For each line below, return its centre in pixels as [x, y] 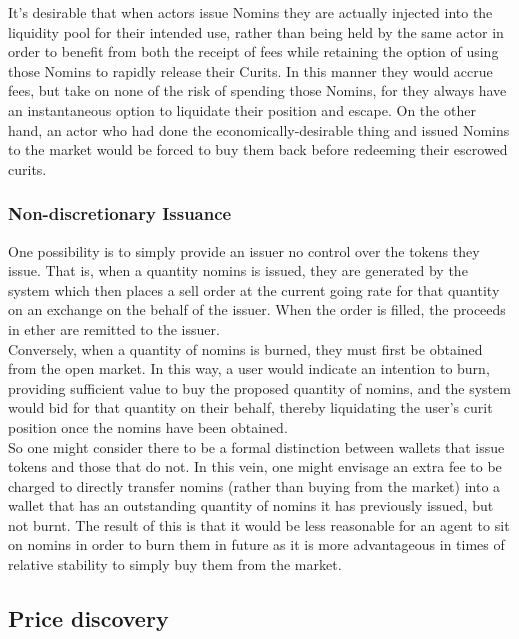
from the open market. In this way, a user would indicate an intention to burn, [249, 368]
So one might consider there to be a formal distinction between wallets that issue [256, 446]
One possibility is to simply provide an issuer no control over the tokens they [244, 250]
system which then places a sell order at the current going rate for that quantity [254, 289]
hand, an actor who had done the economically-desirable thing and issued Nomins [259, 129]
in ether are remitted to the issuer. [114, 328]
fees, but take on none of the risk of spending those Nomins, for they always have [257, 90]
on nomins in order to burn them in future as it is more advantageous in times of [256, 544]
